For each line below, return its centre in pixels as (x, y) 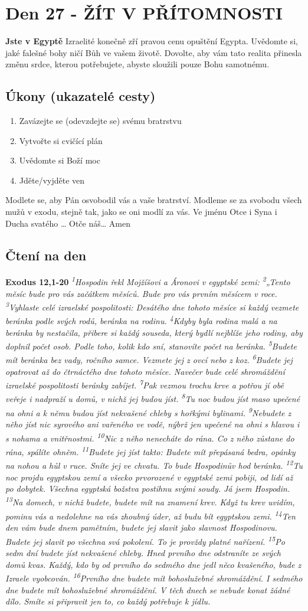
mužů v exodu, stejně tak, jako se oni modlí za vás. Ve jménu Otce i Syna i (141, 212)
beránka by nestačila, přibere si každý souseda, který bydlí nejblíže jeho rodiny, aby (154, 332)
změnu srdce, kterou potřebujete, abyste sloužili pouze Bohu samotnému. (137, 64)
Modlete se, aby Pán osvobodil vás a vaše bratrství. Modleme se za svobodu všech (154, 200)
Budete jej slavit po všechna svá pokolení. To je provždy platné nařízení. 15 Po (145, 540)
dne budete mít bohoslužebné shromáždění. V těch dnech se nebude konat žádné (148, 589)
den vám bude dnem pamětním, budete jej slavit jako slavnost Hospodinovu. (141, 527)
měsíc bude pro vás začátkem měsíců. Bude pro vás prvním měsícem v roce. (141, 293)
